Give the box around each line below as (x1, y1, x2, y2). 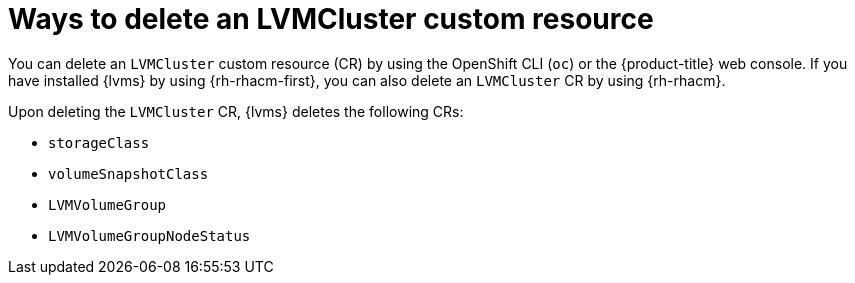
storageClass (48, 134, 150, 151)
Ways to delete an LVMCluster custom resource (8, 2, 654, 36)
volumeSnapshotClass (48, 165, 209, 182)
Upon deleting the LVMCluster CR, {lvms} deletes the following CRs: (8, 102, 464, 120)
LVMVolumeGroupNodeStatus (48, 227, 251, 244)
